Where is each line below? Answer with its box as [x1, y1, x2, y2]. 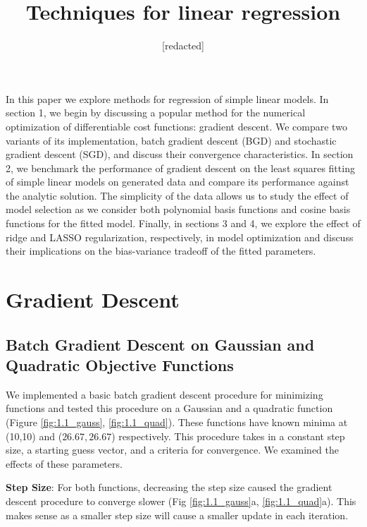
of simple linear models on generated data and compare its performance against [6, 174, 349, 189]
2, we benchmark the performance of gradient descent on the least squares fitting [6, 160, 355, 175]
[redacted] [162, 38, 204, 53]
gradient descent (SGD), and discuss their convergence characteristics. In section [6, 147, 354, 162]
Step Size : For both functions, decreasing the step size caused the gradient [6, 480, 332, 495]
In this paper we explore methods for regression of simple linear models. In [6, 91, 329, 106]
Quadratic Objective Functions [6, 354, 234, 375]
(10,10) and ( [6, 428, 63, 443]
